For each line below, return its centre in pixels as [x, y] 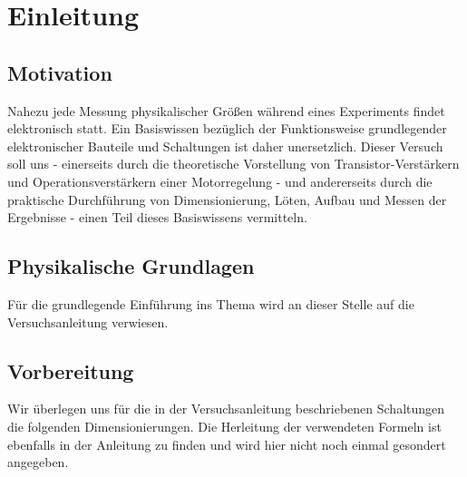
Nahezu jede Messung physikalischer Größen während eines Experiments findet [226, 110]
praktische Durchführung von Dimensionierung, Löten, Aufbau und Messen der [227, 199]
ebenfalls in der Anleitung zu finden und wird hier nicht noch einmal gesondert [227, 444]
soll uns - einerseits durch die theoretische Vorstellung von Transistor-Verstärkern [233, 164]
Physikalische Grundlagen [131, 266]
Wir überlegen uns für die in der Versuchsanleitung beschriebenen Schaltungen [226, 409]
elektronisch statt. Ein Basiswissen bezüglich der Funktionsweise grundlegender [227, 128]
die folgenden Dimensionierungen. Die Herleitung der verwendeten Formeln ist [224, 426]
